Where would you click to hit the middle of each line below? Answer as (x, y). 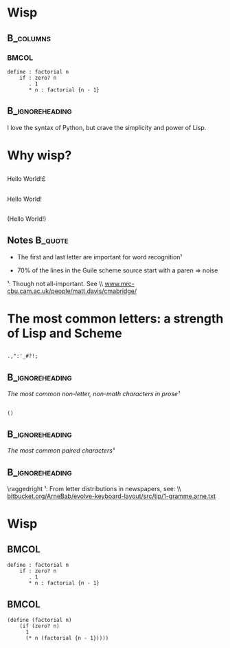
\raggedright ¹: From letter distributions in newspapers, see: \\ (94, 489)
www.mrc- (120, 283)
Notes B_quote (38, 240)
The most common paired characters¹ (61, 451)
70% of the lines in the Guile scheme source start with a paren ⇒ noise (117, 270)
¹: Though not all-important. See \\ (55, 283)
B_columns (29, 38)
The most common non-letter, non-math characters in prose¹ (93, 394)
